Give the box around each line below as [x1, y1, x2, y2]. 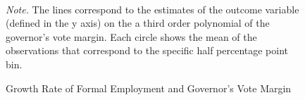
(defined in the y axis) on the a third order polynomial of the [6, 15, 270, 30]
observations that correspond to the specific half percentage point [6, 43, 289, 58]
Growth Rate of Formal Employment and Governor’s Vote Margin [6, 80, 292, 95]
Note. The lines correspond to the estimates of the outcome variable [6, 1, 299, 16]
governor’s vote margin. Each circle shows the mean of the [6, 29, 257, 44]
